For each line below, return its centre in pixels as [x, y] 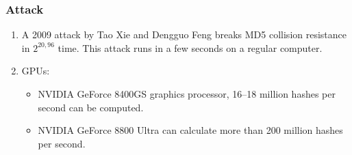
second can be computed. [91, 107]
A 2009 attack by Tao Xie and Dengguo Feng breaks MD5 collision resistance [184, 34]
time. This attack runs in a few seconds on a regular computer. [190, 47]
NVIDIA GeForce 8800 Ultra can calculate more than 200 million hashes [190, 130]
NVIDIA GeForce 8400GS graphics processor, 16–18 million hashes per [187, 94]
